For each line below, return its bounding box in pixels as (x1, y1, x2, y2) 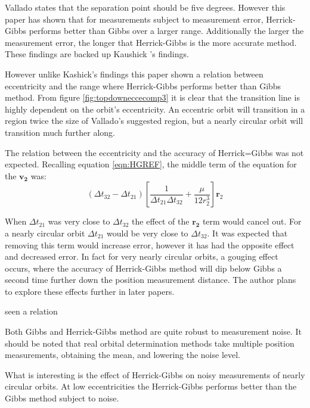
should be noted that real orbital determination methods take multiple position (5, 337, 294, 349)
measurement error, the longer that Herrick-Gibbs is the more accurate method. (5, 36, 297, 48)
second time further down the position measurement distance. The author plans (5, 273, 296, 286)
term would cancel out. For (202, 215, 302, 228)
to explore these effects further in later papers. (5, 285, 175, 297)
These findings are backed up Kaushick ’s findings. (5, 48, 189, 60)
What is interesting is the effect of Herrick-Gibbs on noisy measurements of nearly (5, 368, 305, 381)
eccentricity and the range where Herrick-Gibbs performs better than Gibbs (5, 79, 281, 92)
